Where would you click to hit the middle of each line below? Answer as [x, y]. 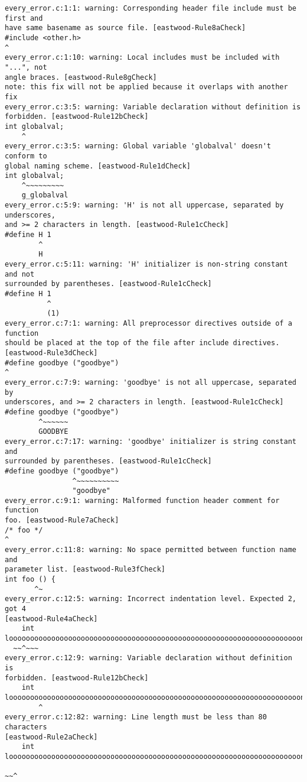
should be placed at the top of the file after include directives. [142, 343]
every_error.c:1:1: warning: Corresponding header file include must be [151, 8]
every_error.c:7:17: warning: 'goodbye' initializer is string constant [151, 441]
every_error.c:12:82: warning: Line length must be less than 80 [136, 717]
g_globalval [45, 195]
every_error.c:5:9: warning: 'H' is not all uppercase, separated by [144, 205]
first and [24, 18]
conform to [26, 156]
